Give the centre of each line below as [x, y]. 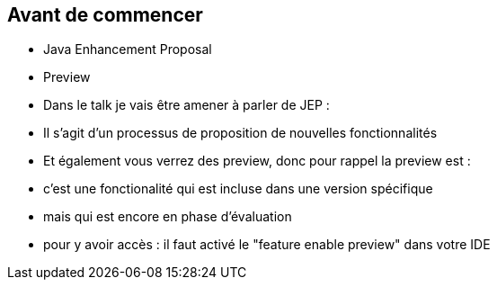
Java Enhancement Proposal [128, 49]
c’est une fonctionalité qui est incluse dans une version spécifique [238, 189]
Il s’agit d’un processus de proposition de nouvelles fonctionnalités [240, 133]
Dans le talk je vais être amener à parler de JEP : [186, 105]
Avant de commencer [105, 15]
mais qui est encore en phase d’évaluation [168, 217]
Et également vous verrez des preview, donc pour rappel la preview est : [257, 161]
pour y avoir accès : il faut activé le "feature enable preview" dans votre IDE [267, 245]
